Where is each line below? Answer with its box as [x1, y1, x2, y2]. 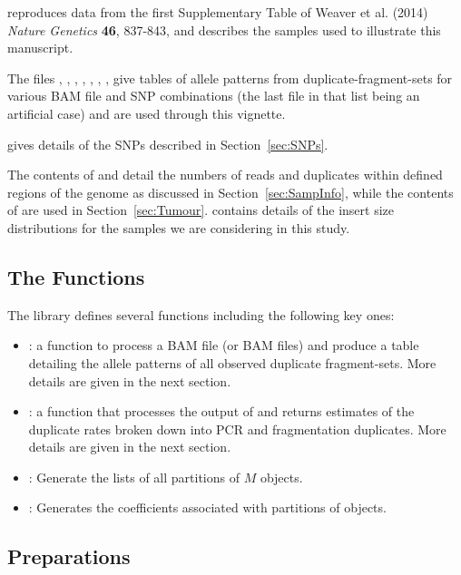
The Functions [7, 262, 145, 290]
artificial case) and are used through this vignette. [7, 103, 286, 122]
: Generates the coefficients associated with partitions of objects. [28, 498, 387, 517]
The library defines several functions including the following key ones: [7, 305, 395, 324]
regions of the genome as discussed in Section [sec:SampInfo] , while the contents [7, 182, 454, 201]
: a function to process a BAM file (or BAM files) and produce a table [28, 336, 419, 355]
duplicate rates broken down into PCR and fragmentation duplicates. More [28, 419, 446, 438]
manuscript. [7, 38, 74, 57]
